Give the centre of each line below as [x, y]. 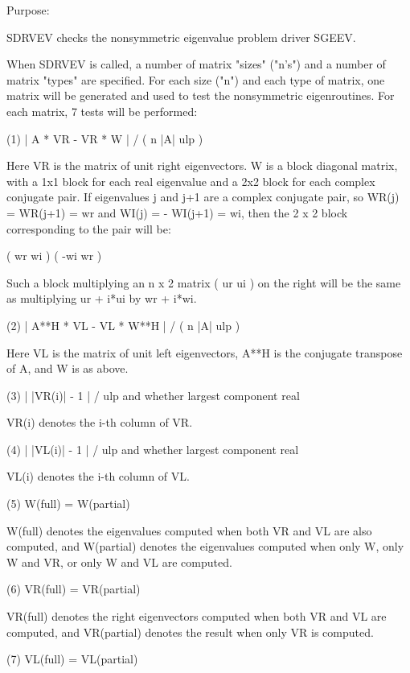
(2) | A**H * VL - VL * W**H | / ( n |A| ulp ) [123, 325]
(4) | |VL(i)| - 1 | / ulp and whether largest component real [153, 449]
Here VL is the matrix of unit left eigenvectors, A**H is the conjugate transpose [205, 352]
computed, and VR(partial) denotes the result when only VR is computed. [190, 632]
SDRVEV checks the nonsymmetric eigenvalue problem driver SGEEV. [181, 37]
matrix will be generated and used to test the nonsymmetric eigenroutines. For [201, 95]
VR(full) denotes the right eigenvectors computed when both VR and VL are [197, 616]
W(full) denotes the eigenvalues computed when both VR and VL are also [189, 530]
